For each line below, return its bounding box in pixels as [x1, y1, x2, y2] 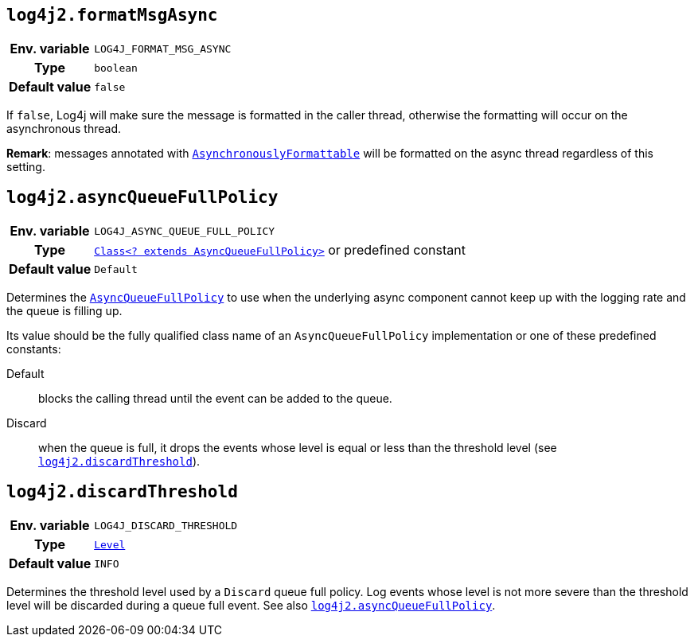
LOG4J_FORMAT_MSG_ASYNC [94, 42, 232, 55]
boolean [94, 61, 138, 74]
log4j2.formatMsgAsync [6, 6, 218, 25]
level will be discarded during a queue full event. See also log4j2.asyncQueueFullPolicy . [6, 598, 496, 613]
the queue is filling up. [6, 304, 123, 318]
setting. [6, 160, 45, 174]
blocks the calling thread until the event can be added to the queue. [38, 392, 392, 406]
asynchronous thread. [6, 122, 122, 136]
